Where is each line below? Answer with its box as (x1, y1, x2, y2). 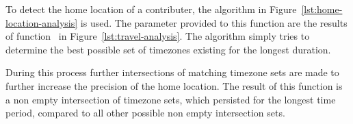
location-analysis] (5, 15, 78, 29)
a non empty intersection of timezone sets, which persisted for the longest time (5, 92, 336, 106)
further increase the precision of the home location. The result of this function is (5, 78, 343, 92)
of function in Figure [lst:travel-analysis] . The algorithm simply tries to (5, 29, 310, 43)
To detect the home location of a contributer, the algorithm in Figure (5, 2, 297, 16)
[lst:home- (301, 2, 343, 16)
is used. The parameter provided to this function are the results (80, 15, 348, 29)
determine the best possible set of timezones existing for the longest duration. (5, 42, 331, 56)
